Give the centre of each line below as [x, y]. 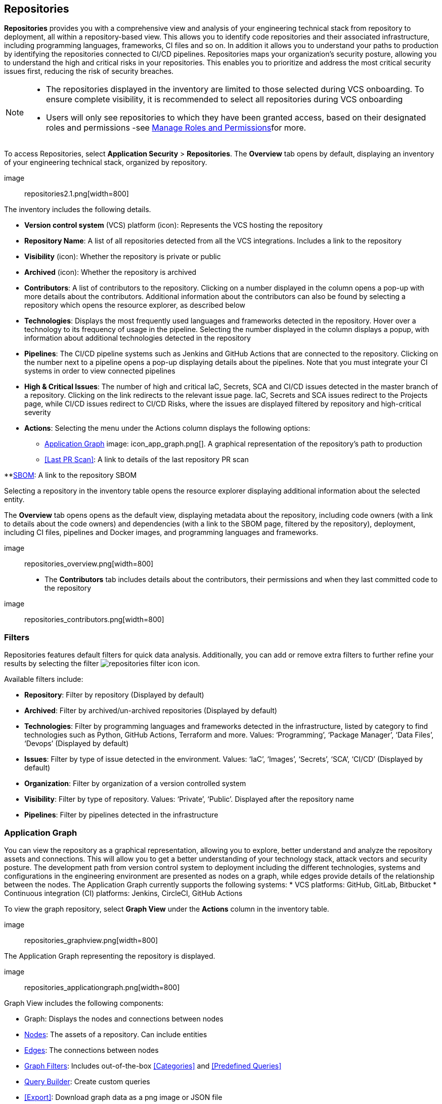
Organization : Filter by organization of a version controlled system [135, 784]
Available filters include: [44, 679]
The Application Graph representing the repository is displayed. [110, 956]
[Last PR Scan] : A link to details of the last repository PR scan [147, 460]
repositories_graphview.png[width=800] [91, 940]
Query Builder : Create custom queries [87, 1081]
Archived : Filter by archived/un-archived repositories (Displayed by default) [151, 711]
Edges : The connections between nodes [92, 1050]
